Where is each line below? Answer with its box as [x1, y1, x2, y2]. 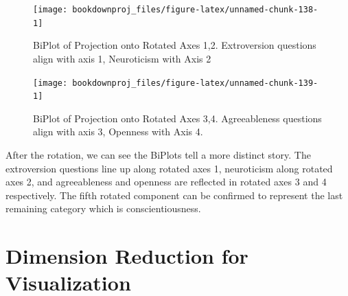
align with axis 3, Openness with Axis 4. [33, 124, 203, 139]
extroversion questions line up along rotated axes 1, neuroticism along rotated [5, 161, 333, 175]
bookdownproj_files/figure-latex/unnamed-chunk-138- [72, 5, 318, 14]
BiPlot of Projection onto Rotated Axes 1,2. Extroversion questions [33, 38, 316, 52]
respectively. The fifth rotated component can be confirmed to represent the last [5, 187, 343, 202]
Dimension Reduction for [5, 242, 248, 270]
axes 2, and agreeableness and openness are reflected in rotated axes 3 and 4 [5, 174, 327, 189]
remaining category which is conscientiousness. [5, 201, 201, 216]
